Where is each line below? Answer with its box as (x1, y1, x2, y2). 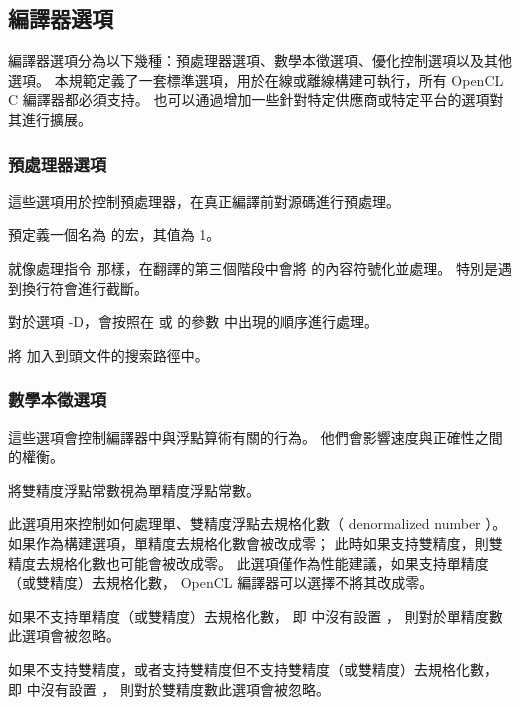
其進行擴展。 (8, 108, 92, 129)
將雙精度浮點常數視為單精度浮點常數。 (8, 479, 260, 500)
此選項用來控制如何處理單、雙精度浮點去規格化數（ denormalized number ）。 (8, 513, 507, 534)
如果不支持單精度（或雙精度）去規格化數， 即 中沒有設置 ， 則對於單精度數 (8, 605, 503, 626)
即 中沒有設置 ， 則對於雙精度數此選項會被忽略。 (8, 678, 330, 699)
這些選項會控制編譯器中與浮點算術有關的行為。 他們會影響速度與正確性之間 (8, 426, 503, 447)
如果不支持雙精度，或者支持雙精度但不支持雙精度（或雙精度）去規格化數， (8, 658, 498, 679)
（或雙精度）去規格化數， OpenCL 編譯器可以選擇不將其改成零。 (8, 572, 434, 593)
